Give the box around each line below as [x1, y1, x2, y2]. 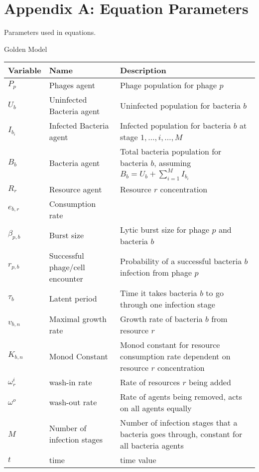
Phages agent [49, 79, 96, 91]
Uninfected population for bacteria [120, 99, 241, 111]
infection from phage [120, 267, 192, 278]
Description [120, 64, 166, 76]
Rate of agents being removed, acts [120, 390, 242, 402]
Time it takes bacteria [120, 287, 197, 299]
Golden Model [4, 43, 47, 54]
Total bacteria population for [120, 146, 222, 157]
